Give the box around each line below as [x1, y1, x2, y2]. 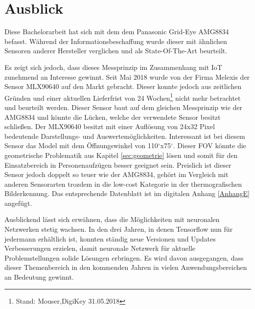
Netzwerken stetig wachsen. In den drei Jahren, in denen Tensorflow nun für [4, 224, 233, 234]
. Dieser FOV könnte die [173, 140, 246, 151]
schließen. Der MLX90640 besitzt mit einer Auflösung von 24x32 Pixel [4, 121, 215, 132]
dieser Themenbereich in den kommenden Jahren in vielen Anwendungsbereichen [4, 262, 247, 272]
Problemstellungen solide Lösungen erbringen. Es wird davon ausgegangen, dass [4, 252, 244, 263]
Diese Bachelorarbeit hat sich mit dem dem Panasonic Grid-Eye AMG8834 [4, 26, 229, 37]
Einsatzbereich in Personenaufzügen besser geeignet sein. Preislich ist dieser [4, 159, 232, 170]
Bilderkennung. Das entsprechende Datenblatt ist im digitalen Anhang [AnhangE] [4, 188, 250, 199]
